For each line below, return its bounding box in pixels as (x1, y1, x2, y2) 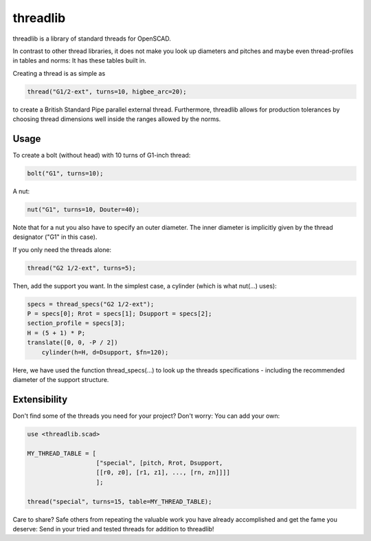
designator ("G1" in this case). (12, 233, 98, 241)
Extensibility (12, 393, 68, 405)
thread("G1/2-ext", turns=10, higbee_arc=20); (27, 87, 187, 96)
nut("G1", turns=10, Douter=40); (27, 205, 140, 213)
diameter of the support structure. (12, 375, 109, 383)
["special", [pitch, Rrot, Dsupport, (95, 459, 223, 467)
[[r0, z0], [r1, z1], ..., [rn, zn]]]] (95, 469, 230, 476)
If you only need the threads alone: (12, 245, 112, 254)
